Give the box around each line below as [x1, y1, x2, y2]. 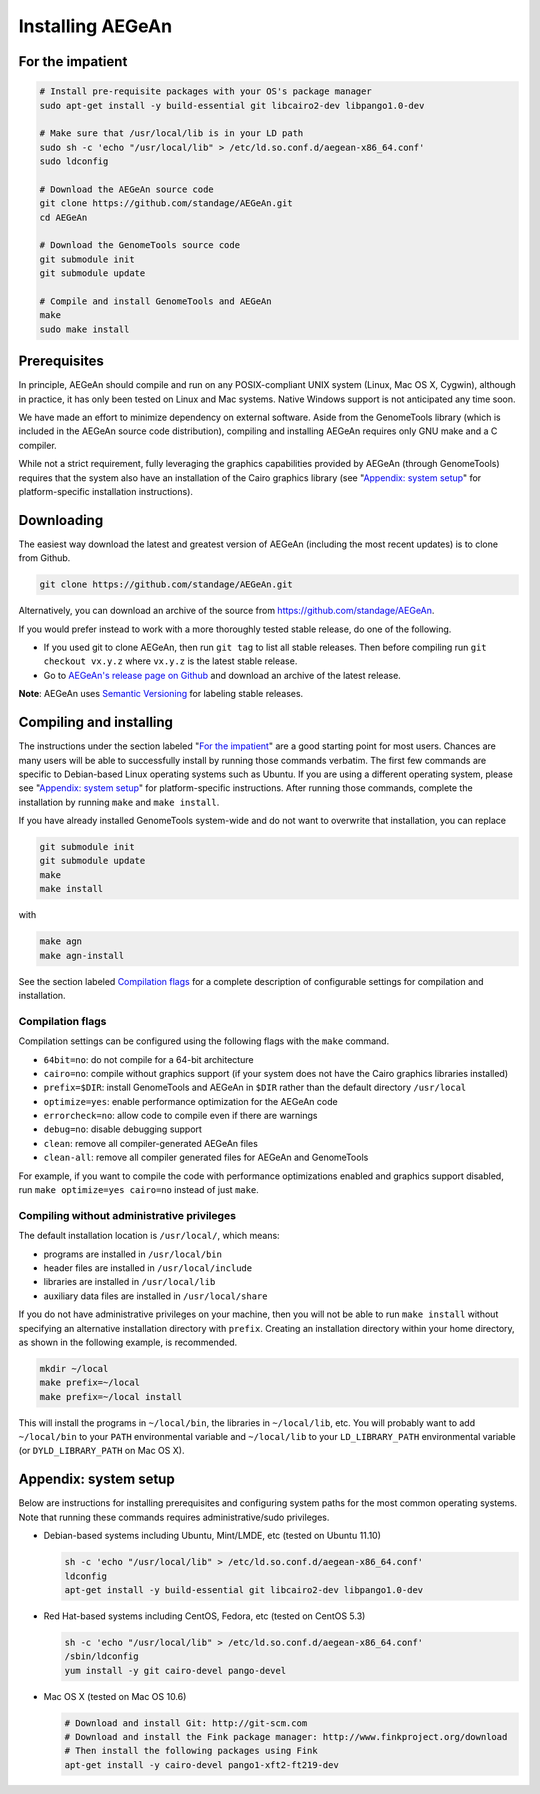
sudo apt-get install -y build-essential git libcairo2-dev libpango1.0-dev [39, 100, 425, 111]
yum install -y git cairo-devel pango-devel [64, 1665, 287, 1676]
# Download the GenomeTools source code [39, 240, 240, 251]
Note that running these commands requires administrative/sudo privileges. [18, 1511, 330, 1523]
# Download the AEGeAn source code [39, 183, 214, 195]
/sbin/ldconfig [64, 1651, 139, 1662]
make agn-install [39, 950, 125, 961]
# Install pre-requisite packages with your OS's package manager [39, 86, 372, 97]
